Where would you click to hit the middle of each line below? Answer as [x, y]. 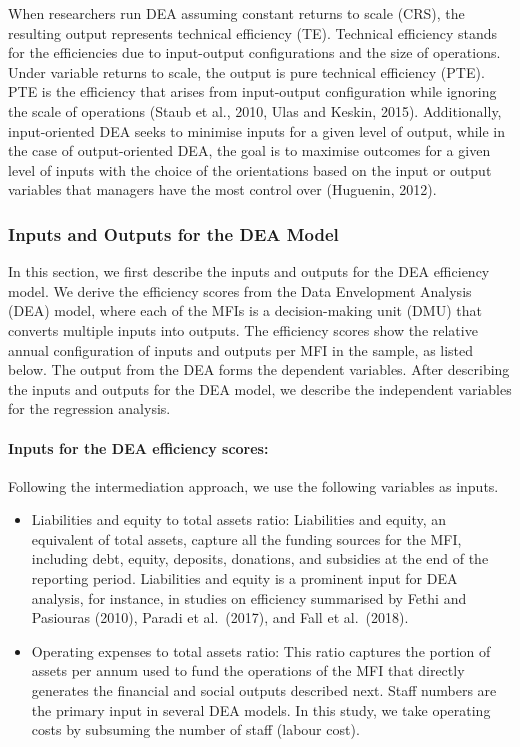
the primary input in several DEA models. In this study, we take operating [261, 709]
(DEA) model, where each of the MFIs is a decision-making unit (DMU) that [245, 310]
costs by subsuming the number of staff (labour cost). [195, 729]
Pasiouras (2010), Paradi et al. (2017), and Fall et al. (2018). [220, 617]
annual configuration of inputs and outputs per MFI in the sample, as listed [241, 349]
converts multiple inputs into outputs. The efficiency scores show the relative [243, 329]
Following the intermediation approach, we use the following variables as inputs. [253, 485]
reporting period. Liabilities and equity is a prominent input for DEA [244, 578]
